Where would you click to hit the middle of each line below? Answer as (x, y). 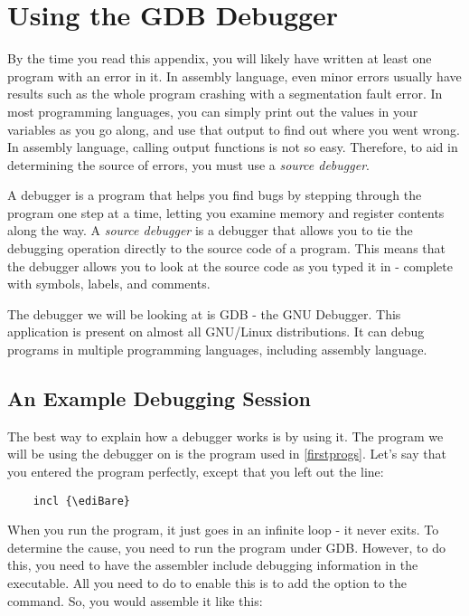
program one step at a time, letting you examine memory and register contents (226, 212)
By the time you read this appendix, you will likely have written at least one (220, 58)
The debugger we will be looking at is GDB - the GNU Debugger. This (204, 313)
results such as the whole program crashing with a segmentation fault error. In (225, 94)
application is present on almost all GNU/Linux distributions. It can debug (216, 332)
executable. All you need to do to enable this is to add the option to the (207, 583)
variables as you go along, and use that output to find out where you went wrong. (234, 129)
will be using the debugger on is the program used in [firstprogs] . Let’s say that (227, 454)
